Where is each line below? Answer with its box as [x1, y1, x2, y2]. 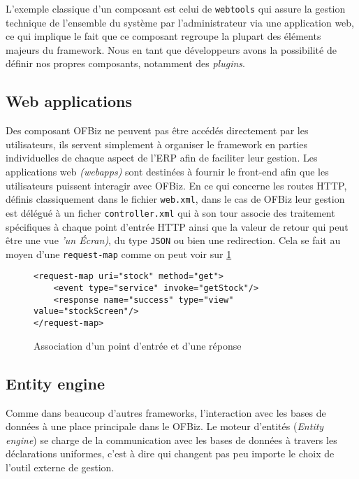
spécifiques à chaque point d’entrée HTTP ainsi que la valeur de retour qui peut [6, 219, 349, 234]
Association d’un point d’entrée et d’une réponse [34, 338, 242, 352]
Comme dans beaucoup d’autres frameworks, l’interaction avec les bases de [6, 405, 326, 420]
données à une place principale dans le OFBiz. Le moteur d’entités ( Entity [6, 419, 324, 434]
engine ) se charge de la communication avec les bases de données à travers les [6, 432, 337, 447]
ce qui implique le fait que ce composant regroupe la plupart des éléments [6, 29, 321, 43]
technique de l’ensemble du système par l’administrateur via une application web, [6, 15, 354, 29]
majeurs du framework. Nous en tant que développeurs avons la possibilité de [6, 42, 337, 57]
